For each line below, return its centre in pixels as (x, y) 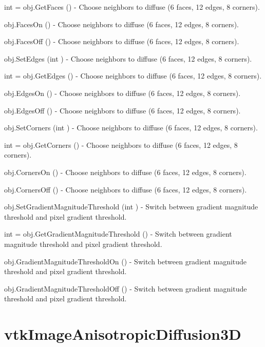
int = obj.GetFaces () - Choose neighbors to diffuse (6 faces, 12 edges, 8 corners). (132, 7)
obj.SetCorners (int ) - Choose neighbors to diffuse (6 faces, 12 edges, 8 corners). (131, 128)
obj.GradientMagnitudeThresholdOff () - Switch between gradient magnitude (126, 288)
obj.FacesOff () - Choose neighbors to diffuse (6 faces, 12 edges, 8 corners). (122, 41)
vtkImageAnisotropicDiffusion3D (123, 334)
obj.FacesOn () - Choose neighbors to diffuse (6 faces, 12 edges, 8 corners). (121, 24)
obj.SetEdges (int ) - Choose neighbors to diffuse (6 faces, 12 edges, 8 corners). (128, 58)
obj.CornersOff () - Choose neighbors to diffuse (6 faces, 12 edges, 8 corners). (126, 189)
